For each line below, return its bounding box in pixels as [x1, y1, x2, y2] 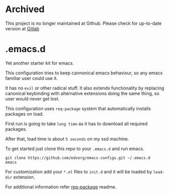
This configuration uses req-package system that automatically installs [5, 105, 151, 112]
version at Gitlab [5, 25, 39, 31]
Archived [5, 4, 45, 15]
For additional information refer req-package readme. [5, 183, 117, 190]
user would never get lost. [5, 95, 60, 102]
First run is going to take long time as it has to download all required [5, 120, 148, 127]
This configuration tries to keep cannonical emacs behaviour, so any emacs [5, 70, 163, 76]
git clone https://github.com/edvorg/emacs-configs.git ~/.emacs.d [5, 155, 151, 160]
